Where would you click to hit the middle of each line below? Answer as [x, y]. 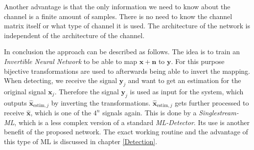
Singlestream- [219, 113]
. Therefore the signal [87, 91]
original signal [25, 91]
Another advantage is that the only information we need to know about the [117, 6]
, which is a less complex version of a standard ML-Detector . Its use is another [132, 122]
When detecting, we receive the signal [61, 80]
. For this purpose [198, 61]
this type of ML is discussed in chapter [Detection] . [81, 141]
